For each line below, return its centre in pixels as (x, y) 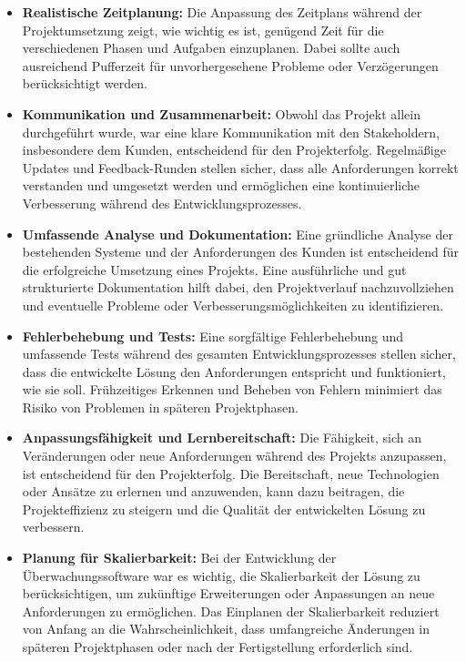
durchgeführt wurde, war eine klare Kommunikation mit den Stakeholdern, (231, 132)
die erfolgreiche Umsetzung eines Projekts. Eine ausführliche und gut (214, 269)
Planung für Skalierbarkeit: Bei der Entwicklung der (179, 558)
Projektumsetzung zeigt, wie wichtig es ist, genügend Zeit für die (203, 30)
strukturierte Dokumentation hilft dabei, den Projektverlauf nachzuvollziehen (238, 287)
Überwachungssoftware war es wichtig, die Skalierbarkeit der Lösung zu (221, 575)
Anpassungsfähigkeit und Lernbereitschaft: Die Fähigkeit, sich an (222, 438)
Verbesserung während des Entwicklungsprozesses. (162, 203)
